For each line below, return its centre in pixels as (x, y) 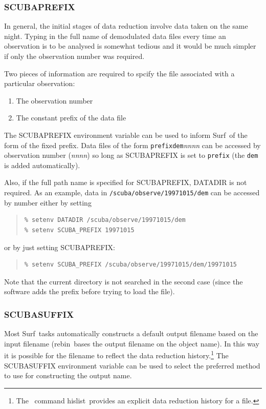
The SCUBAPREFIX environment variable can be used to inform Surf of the (126, 135)
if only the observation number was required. (74, 56)
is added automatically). (42, 165)
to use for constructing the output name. (68, 375)
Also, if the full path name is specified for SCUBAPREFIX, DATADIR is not (126, 182)
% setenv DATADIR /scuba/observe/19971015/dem (105, 220)
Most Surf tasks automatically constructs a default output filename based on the (131, 333)
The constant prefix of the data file (71, 118)
